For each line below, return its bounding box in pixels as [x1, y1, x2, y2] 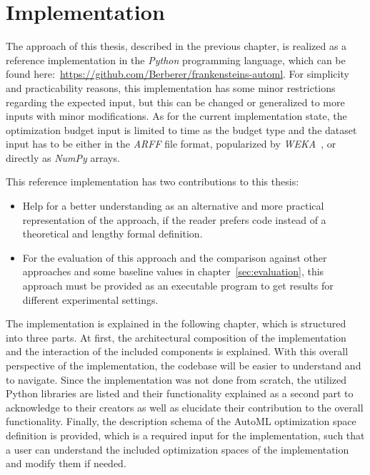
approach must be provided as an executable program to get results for [22, 278, 334, 293]
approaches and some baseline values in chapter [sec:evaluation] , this [22, 264, 324, 279]
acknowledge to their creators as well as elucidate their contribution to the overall [6, 399, 364, 414]
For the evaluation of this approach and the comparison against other [22, 250, 327, 265]
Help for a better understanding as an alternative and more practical [22, 198, 324, 213]
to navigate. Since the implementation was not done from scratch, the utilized [6, 372, 346, 387]
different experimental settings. [22, 292, 159, 307]
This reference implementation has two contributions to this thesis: [6, 174, 299, 189]
